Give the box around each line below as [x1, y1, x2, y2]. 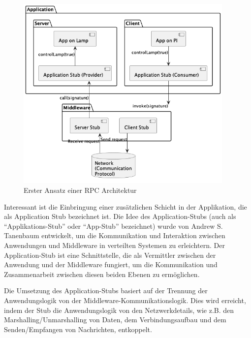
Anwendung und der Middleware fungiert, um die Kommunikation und [4, 259, 218, 270]
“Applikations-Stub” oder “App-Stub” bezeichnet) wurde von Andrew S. [4, 220, 223, 231]
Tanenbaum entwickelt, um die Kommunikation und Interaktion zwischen [4, 230, 225, 241]
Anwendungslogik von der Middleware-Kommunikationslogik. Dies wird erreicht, [4, 295, 246, 306]
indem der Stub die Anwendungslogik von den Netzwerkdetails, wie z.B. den [4, 305, 234, 315]
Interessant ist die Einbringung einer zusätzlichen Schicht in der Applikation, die [4, 201, 247, 212]
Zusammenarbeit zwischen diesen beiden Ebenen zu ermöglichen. [4, 269, 200, 279]
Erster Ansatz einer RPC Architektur [24, 185, 137, 195]
